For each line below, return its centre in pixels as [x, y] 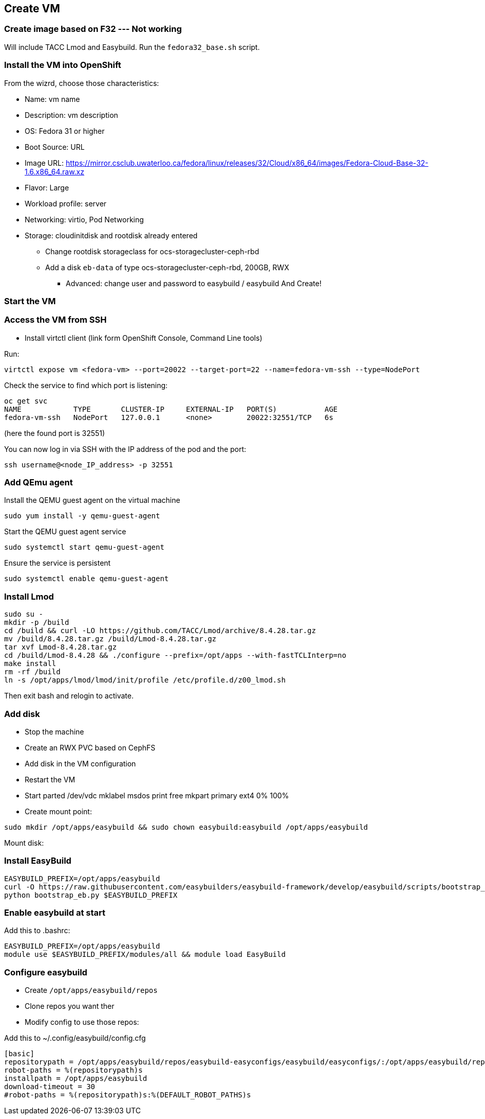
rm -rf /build [32, 672]
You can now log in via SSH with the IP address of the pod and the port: [125, 449]
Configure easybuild [46, 972]
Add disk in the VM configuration [80, 763]
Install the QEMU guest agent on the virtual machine [92, 500]
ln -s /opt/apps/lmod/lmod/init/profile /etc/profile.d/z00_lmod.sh [145, 680]
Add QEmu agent [39, 483]
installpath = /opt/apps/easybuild [76, 1079]
